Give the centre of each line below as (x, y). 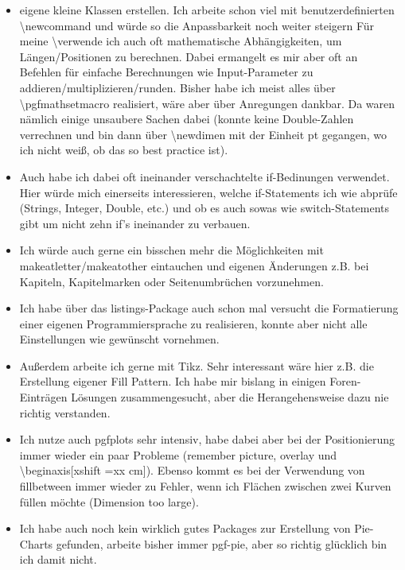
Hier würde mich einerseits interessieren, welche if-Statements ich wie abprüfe (208, 192)
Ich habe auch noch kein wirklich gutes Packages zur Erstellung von (185, 528)
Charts (36, 543)
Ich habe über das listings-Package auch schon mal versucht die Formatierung (209, 308)
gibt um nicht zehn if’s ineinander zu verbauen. (135, 223)
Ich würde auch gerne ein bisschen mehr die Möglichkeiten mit (171, 250)
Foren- (345, 381)
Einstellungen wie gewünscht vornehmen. (119, 339)
